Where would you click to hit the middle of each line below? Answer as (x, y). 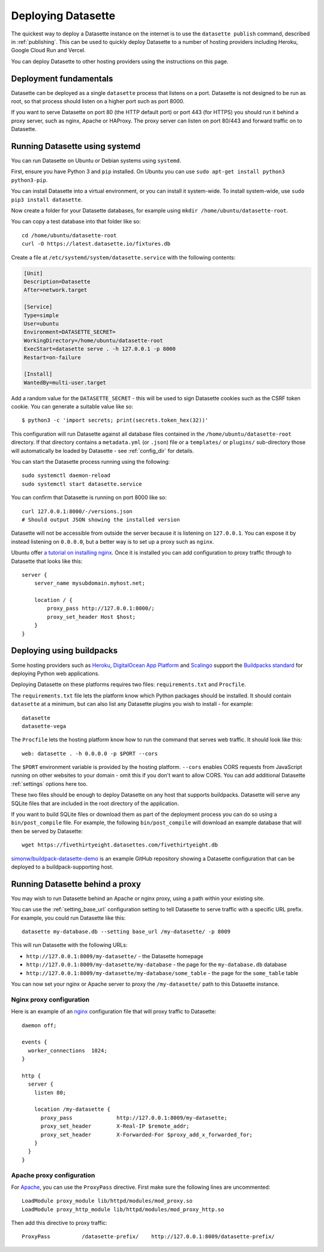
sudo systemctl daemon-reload (66, 476)
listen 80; (50, 1092)
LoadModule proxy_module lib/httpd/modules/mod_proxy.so (107, 1201)
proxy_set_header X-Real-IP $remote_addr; (115, 1126)
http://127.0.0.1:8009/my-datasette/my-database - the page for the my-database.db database (157, 965)
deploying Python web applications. (55, 673)
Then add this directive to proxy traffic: (59, 1223)
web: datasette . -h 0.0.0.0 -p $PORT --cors (90, 753)
